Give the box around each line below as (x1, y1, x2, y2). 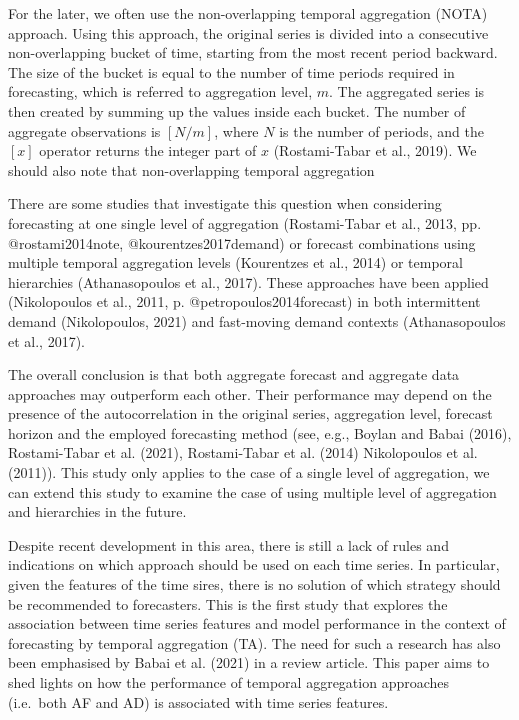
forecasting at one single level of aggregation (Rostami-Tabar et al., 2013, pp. (8, 212, 482, 233)
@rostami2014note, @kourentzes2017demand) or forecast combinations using (8, 232, 476, 253)
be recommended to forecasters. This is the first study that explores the (8, 593, 448, 614)
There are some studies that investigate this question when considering (8, 193, 442, 214)
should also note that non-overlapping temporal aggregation (8, 159, 375, 180)
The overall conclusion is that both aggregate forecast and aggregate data (8, 364, 460, 385)
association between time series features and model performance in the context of (8, 613, 506, 634)
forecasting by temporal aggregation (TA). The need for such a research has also (8, 632, 501, 653)
